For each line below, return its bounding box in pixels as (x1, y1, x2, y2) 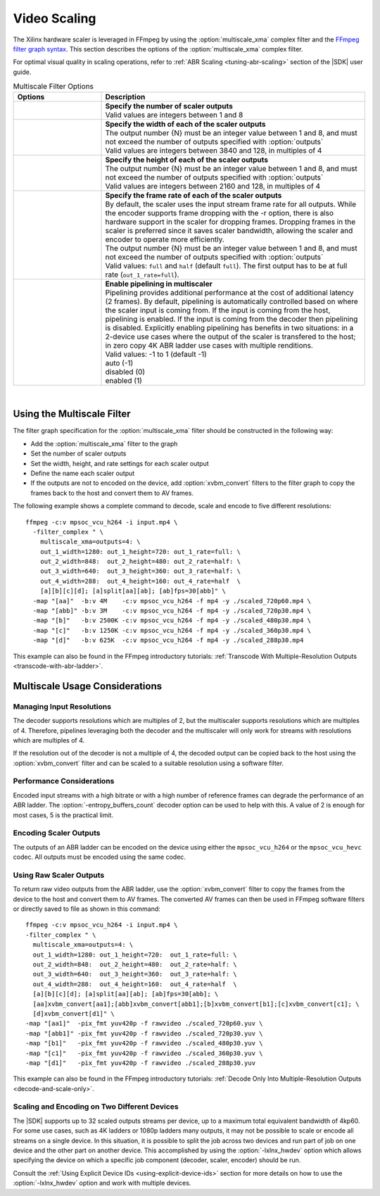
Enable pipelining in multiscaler (105, 279, 213, 289)
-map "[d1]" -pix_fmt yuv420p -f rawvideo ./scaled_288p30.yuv (25, 1059, 256, 1066)
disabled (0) (105, 367, 146, 377)
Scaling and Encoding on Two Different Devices (13, 1102, 179, 1112)
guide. (13, 68, 32, 76)
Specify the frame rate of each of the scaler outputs (105, 191, 282, 201)
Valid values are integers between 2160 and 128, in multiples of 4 (105, 182, 320, 191)
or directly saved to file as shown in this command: (13, 905, 161, 913)
